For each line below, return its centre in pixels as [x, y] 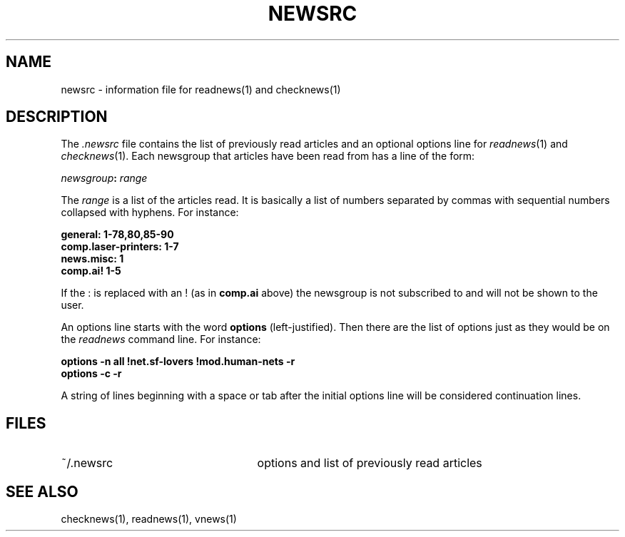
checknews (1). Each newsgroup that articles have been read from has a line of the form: [268, 156]
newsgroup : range [104, 178]
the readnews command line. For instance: [161, 339]
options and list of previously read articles [370, 463]
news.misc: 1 [92, 259]
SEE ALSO [42, 491]
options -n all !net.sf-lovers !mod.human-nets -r [178, 362]
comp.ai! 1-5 [91, 271]
